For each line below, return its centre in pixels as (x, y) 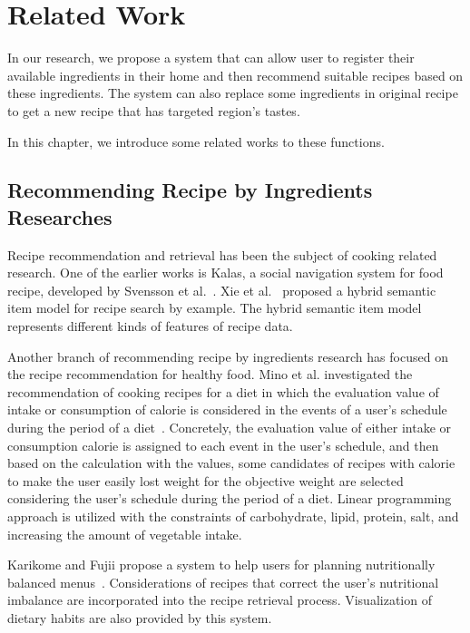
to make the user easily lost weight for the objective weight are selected (206, 480)
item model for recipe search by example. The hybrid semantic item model (215, 308)
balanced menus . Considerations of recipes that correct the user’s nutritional (223, 582)
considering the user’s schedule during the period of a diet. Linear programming (230, 498)
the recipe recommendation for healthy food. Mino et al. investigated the (210, 374)
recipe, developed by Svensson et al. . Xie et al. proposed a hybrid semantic (222, 290)
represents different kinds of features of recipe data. (150, 326)
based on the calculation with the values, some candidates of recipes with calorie (231, 463)
